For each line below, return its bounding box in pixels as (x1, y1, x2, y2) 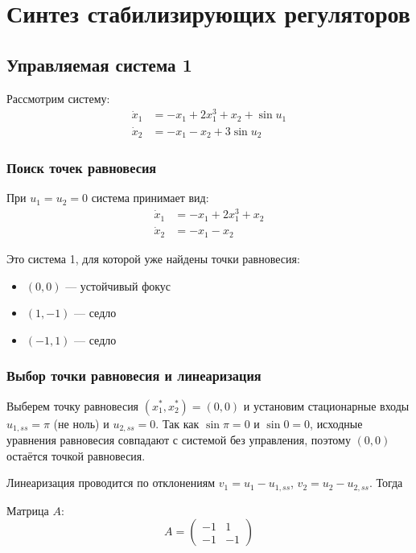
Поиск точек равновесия (6, 158, 157, 178)
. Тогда (369, 474, 403, 491)
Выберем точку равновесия (6, 397, 139, 414)
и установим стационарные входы (243, 397, 410, 414)
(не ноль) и (53, 415, 109, 431)
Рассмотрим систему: (6, 89, 110, 106)
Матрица (6, 501, 49, 518)
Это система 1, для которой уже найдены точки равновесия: (6, 250, 300, 266)
